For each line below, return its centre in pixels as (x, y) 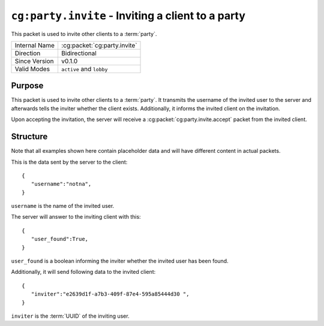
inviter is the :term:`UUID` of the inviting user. (70, 316)
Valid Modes (32, 69)
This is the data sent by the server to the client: (69, 162)
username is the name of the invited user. (63, 206)
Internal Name (35, 45)
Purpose (27, 86)
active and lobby (84, 69)
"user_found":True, (60, 239)
